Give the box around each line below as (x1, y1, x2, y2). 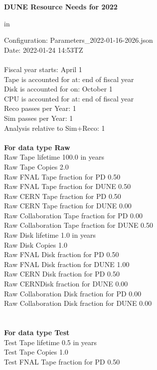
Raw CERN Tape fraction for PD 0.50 (4, 190, 121, 201)
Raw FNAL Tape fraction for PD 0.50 (4, 171, 121, 182)
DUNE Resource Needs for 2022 (4, 1, 118, 11)
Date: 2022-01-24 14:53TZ (4, 44, 83, 55)
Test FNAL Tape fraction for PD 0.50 (4, 356, 120, 367)
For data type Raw (4, 142, 70, 152)
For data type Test (4, 327, 70, 337)
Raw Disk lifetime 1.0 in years (4, 230, 96, 240)
